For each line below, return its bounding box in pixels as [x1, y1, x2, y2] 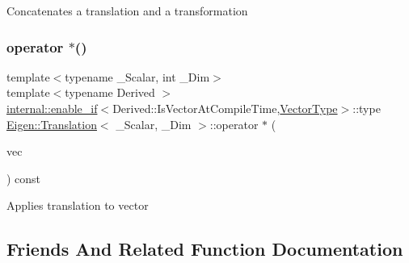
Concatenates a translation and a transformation [6, 2, 248, 19]
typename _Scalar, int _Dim [65, 68, 210, 85]
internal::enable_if [6, 100, 98, 116]
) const [6, 169, 41, 186]
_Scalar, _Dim [116, 115, 192, 132]
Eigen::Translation [6, 115, 97, 132]
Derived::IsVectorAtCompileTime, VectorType [112, 100, 338, 116]
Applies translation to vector [6, 197, 149, 214]
